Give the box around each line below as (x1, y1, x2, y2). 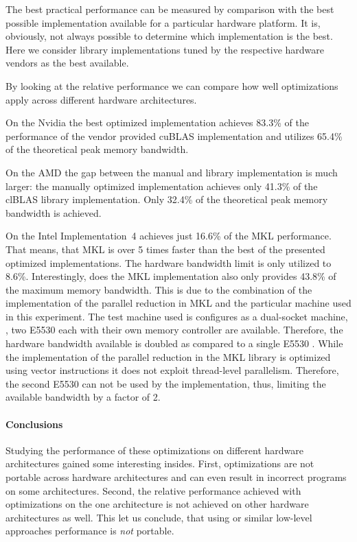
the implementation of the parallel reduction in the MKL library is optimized (5, 349, 331, 364)
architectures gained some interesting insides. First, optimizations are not (5, 456, 314, 471)
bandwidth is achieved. (5, 205, 102, 220)
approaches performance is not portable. (5, 523, 174, 538)
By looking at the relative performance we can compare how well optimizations (5, 78, 338, 93)
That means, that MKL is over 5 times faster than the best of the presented (5, 241, 325, 256)
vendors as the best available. (5, 56, 129, 70)
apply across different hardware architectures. (5, 92, 197, 106)
